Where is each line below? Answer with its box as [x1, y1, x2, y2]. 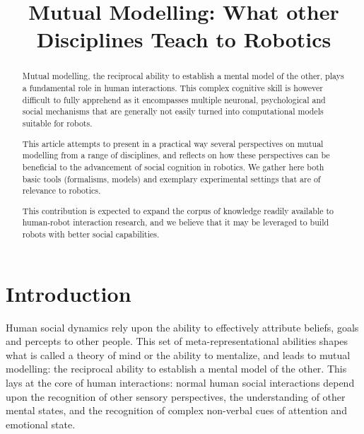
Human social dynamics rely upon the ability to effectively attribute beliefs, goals [6, 319, 359, 334]
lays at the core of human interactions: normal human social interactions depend [6, 375, 355, 389]
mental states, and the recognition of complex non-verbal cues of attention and [6, 403, 347, 418]
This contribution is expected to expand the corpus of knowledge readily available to [22, 204, 334, 216]
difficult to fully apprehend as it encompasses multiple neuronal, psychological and [22, 93, 326, 105]
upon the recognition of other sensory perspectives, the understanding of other [6, 389, 346, 404]
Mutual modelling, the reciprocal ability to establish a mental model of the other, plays [22, 70, 344, 82]
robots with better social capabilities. [22, 228, 160, 240]
